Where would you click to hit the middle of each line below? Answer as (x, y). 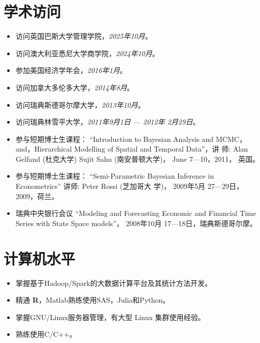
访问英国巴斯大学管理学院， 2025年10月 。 (84, 36)
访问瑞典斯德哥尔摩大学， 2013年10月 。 (80, 104)
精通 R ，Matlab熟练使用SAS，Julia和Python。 (93, 300)
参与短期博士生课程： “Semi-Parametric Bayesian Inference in (115, 176)
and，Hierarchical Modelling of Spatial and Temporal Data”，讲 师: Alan (132, 149)
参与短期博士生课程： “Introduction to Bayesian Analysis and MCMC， (131, 139)
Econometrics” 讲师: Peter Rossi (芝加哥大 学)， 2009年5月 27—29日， (129, 186)
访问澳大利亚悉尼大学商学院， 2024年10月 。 (87, 53)
